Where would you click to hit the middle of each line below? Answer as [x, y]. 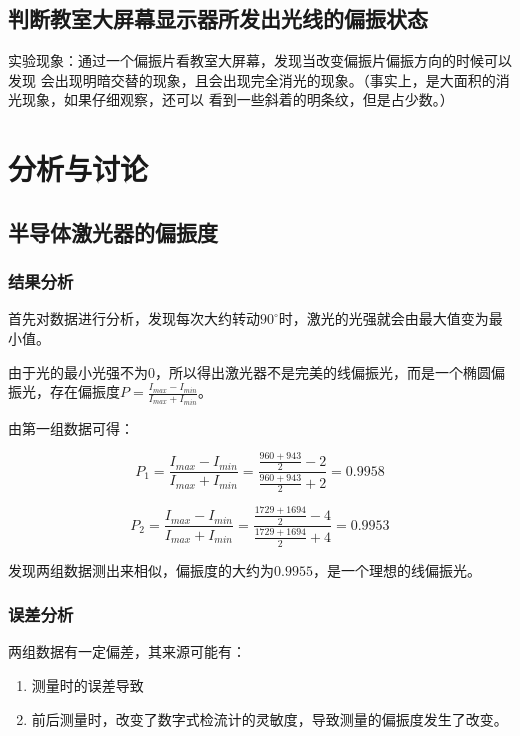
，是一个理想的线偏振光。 [396, 569]
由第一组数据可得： [71, 427]
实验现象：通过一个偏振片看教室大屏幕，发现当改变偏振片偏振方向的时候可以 [260, 60]
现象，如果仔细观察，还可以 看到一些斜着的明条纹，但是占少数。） [237, 99]
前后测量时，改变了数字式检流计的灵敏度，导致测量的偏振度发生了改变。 [269, 718]
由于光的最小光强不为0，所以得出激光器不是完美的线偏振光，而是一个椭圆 [249, 371]
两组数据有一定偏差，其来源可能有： [127, 651]
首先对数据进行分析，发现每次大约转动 [134, 318]
